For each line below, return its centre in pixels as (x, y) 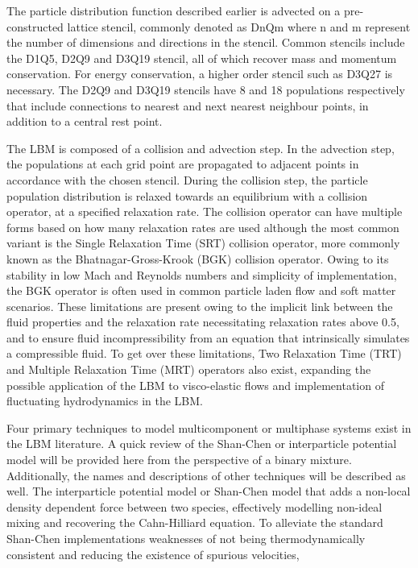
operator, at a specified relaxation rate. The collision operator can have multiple (205, 211)
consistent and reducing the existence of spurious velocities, (153, 554)
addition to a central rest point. (85, 121)
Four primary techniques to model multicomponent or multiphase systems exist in (209, 427)
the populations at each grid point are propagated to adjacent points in (183, 164)
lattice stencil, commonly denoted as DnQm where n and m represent (239, 26)
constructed (35, 26)
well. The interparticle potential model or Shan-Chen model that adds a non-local (209, 491)
